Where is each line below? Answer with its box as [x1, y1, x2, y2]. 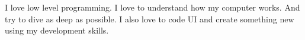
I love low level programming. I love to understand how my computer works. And [5, 1, 300, 13]
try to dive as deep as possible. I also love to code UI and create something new [5, 12, 294, 25]
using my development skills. [5, 24, 109, 36]
